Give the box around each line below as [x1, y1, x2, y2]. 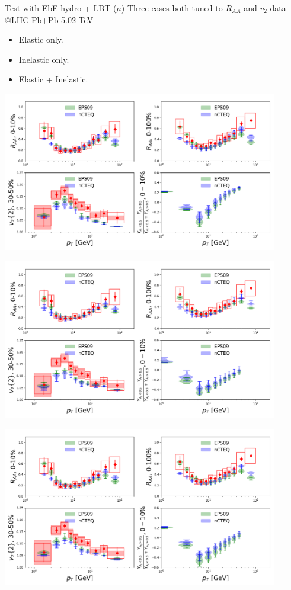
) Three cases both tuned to [121, 2, 223, 14]
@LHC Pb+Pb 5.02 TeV [5, 13, 94, 25]
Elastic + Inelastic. [18, 73, 88, 85]
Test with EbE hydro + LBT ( [5, 2, 117, 14]
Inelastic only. [18, 53, 69, 65]
